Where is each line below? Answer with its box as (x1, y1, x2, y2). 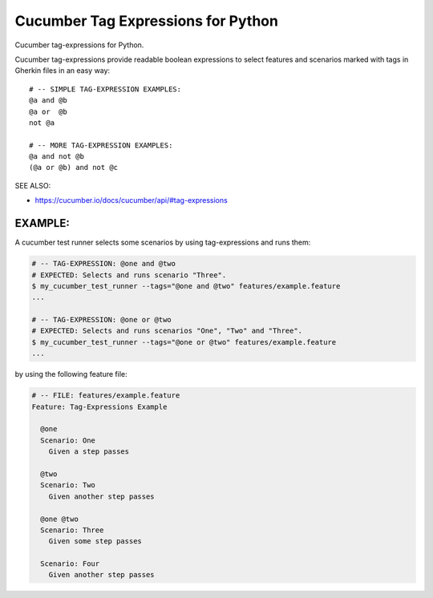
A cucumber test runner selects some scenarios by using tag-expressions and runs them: (14, 237, 311, 248)
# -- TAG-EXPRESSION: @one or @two (31, 315, 172, 325)
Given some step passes (48, 537, 142, 546)
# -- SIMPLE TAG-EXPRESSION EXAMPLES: (29, 84, 182, 94)
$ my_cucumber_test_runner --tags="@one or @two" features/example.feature (31, 337, 337, 346)
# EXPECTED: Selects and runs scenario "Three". (31, 270, 227, 280)
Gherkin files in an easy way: (14, 66, 111, 75)
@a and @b (29, 96, 67, 105)
